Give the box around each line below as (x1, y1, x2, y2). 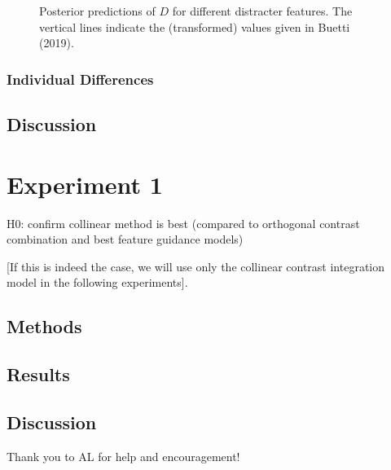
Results (7, 362, 70, 387)
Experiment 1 (7, 167, 163, 200)
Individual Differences (7, 68, 154, 89)
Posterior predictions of (39, 2, 156, 19)
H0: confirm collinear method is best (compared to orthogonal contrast (7, 214, 360, 231)
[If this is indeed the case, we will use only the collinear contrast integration (7, 257, 385, 275)
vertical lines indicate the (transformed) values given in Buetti (39, 18, 350, 35)
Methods (7, 314, 82, 339)
